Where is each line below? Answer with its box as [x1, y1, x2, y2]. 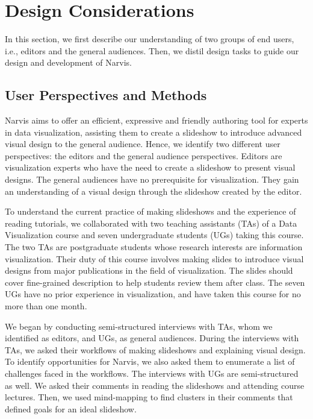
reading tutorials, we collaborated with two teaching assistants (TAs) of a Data [5, 216, 297, 229]
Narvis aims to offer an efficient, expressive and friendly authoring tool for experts [5, 114, 308, 127]
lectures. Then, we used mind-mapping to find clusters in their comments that [5, 391, 293, 403]
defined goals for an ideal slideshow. [5, 402, 137, 415]
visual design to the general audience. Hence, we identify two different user [5, 137, 280, 150]
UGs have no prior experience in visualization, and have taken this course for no [5, 288, 301, 300]
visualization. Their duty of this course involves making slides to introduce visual [5, 252, 304, 265]
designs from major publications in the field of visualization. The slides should [5, 264, 293, 277]
